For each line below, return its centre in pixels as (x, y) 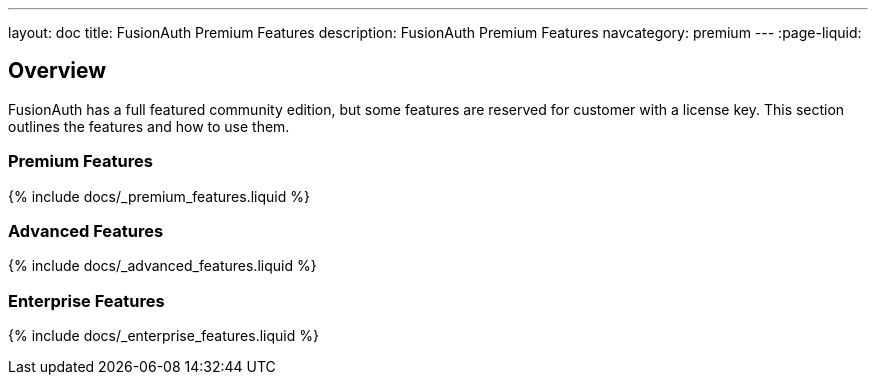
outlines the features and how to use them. (149, 126)
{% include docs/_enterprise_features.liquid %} (163, 336)
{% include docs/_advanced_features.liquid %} (162, 266)
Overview (57, 71)
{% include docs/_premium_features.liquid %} (159, 196)
